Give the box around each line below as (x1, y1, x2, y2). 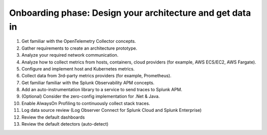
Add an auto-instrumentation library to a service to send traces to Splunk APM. (21, 87, 182, 93)
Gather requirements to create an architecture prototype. (21, 45, 137, 51)
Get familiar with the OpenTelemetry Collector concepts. (21, 38, 136, 44)
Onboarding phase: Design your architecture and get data (9, 7, 251, 18)
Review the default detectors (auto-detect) (21, 121, 109, 127)
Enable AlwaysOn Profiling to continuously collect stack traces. (21, 100, 150, 106)
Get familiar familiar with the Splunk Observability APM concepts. (21, 79, 155, 86)
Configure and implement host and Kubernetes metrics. (21, 66, 135, 71)
